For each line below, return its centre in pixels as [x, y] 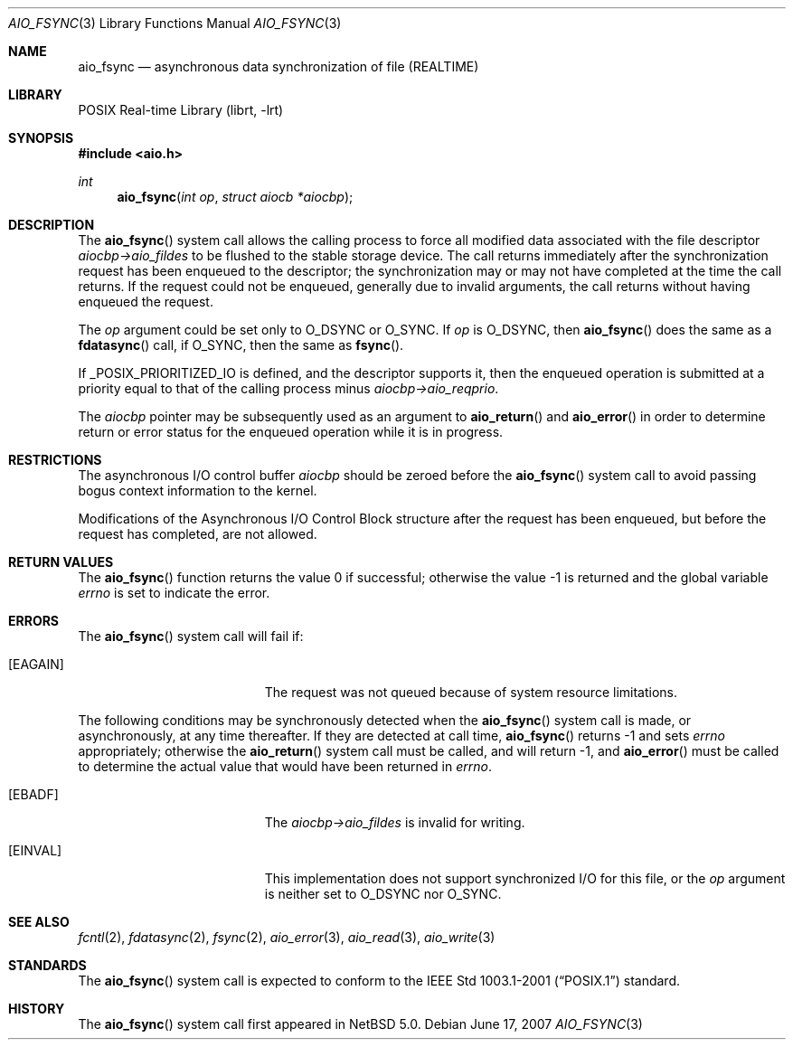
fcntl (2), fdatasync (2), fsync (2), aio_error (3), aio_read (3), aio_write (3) [287, 937]
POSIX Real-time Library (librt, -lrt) [181, 110]
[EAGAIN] [36, 664]
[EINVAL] [35, 850]
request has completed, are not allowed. [198, 534]
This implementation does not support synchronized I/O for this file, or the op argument [525, 878]
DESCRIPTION [52, 225]
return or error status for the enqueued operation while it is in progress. [291, 432]
